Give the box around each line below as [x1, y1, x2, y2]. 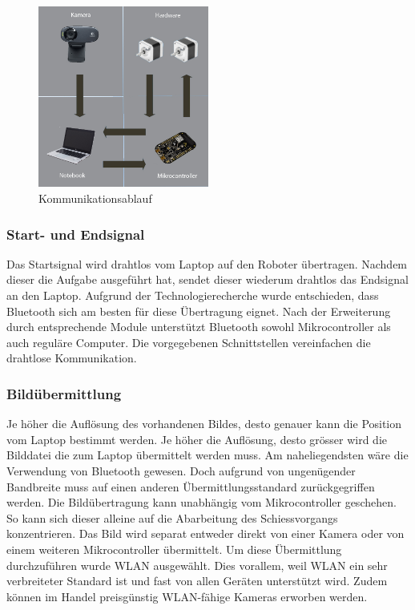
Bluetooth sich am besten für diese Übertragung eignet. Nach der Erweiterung [6, 302, 391, 319]
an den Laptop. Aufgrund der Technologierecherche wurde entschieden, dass [6, 287, 379, 304]
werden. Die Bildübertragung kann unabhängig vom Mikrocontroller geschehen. [6, 494, 397, 511]
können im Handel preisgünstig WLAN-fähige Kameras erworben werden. [6, 588, 368, 604]
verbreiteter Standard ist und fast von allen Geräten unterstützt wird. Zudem [6, 572, 388, 589]
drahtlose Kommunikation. [6, 349, 137, 366]
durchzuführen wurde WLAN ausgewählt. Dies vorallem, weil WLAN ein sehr [6, 556, 388, 573]
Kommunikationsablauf [38, 190, 152, 207]
